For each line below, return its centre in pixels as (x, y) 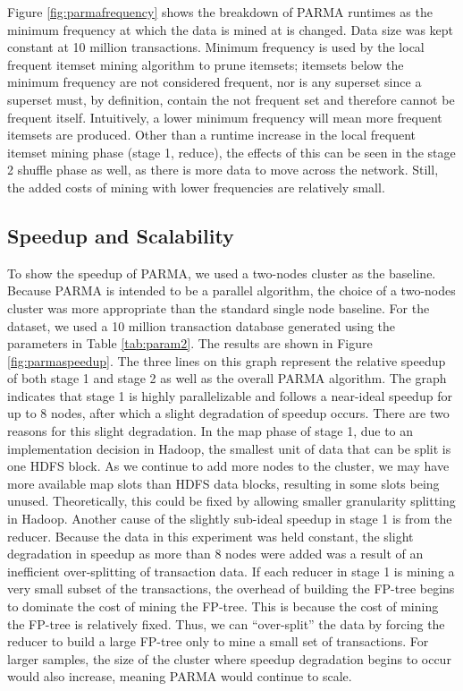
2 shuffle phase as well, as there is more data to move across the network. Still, (223, 170)
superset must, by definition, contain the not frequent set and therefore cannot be (231, 99)
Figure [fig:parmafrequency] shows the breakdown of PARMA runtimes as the (220, 12)
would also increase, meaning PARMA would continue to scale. (180, 676)
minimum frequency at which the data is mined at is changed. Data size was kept (231, 29)
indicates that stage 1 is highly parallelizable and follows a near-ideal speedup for (230, 395)
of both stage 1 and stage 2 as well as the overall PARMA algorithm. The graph (227, 378)
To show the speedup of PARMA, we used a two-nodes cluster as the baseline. (222, 273)
